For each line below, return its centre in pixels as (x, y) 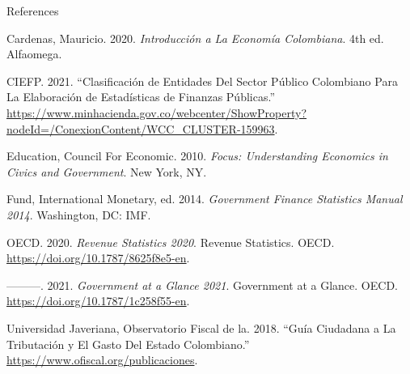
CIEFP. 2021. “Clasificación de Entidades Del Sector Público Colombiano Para (202, 81)
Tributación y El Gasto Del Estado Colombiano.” (128, 344)
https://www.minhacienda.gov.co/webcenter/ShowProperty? (157, 112)
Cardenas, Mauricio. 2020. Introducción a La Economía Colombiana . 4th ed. (195, 38)
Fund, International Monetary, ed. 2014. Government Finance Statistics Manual (205, 199)
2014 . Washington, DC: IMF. (79, 214)
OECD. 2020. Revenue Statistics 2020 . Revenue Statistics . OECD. (171, 242)
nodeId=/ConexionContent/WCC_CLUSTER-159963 (141, 128)
